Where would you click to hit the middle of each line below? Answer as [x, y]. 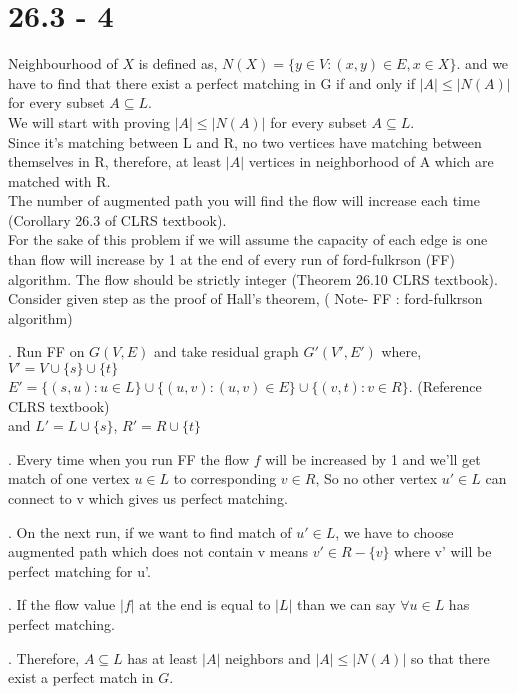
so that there [450, 657]
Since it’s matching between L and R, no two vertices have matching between [245, 141]
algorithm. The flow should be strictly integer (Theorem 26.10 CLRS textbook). [253, 278]
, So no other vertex [376, 478]
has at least [162, 657]
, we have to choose [394, 531]
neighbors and [268, 657]
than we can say [346, 604]
